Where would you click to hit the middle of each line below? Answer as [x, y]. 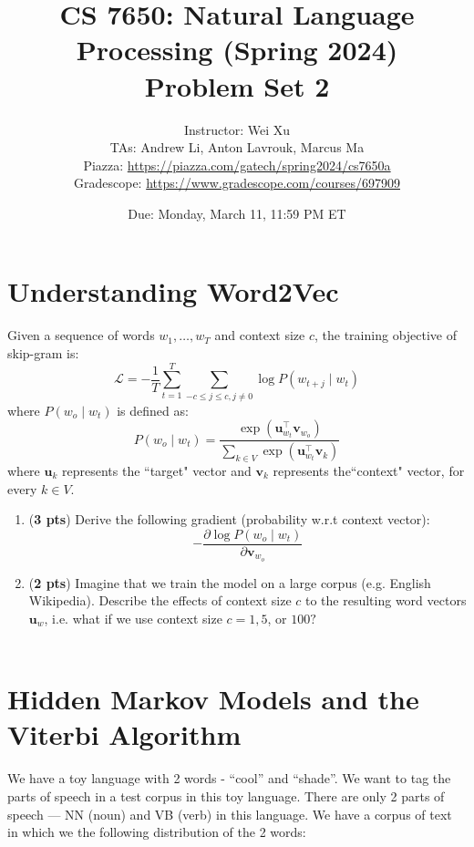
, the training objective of [386, 335]
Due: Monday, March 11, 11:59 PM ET [237, 213]
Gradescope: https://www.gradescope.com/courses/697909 [237, 183]
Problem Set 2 [237, 85]
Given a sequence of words [81, 335]
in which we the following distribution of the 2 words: [157, 832]
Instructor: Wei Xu [237, 129]
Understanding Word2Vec [173, 291]
